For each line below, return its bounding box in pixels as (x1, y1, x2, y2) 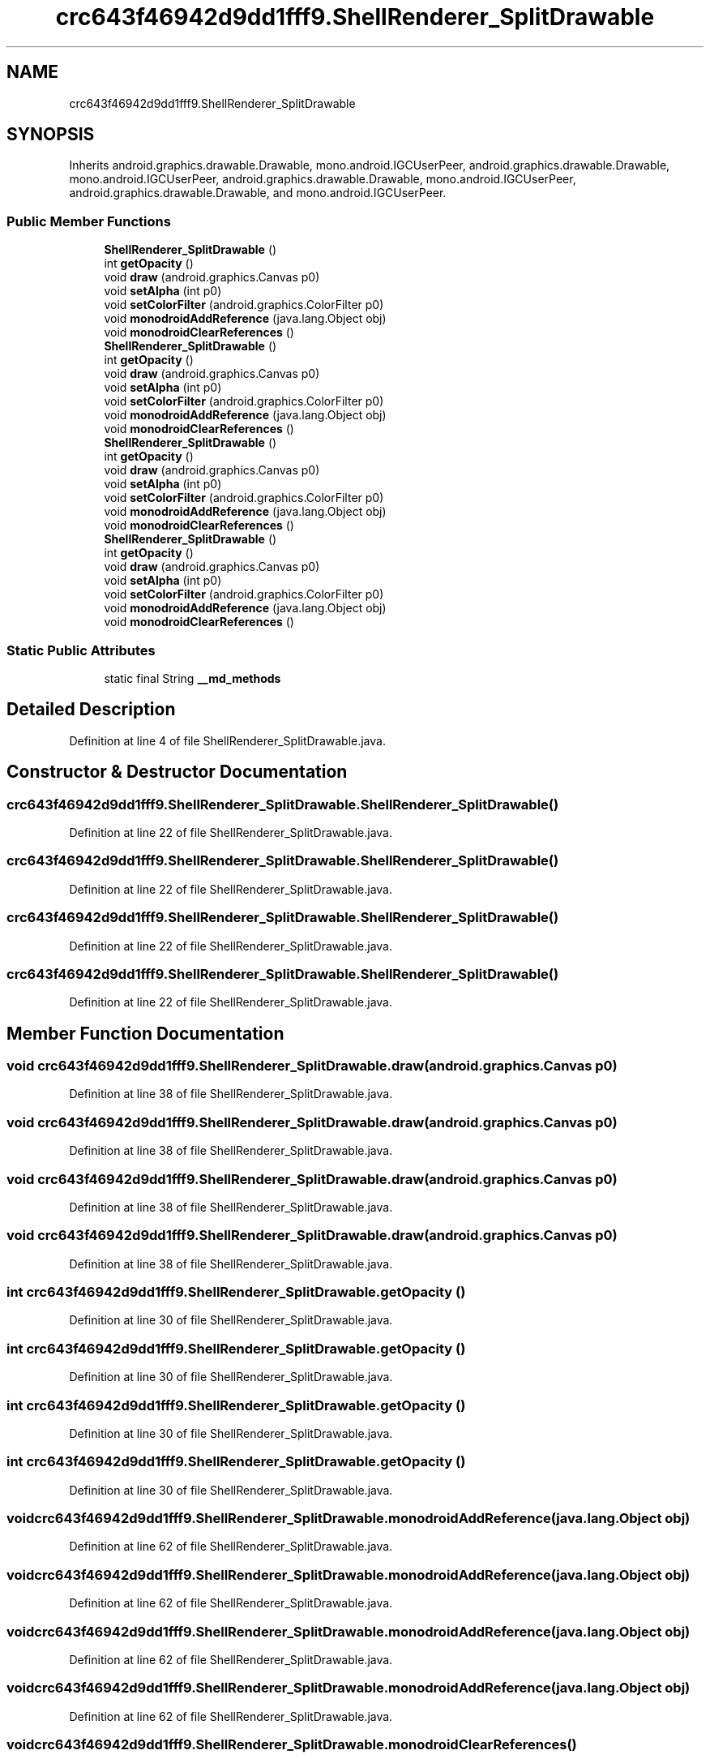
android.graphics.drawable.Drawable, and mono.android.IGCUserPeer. (69, 186, 447, 200)
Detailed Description (6, 699, 176, 720)
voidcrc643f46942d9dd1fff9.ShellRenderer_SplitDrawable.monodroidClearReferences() (6, 1736, 577, 1753)
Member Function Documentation (6, 1023, 284, 1044)
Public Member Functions (6, 212, 171, 230)
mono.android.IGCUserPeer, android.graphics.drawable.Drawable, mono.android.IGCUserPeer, (69, 172, 576, 187)
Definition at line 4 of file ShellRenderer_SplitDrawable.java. (69, 733, 386, 748)
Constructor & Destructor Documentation (6, 762, 348, 783)
